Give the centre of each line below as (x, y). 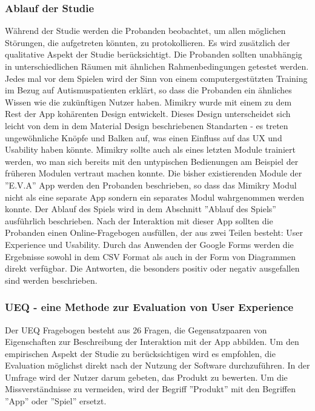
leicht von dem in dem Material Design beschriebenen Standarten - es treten (147, 125)
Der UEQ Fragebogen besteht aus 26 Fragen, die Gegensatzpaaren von (136, 329)
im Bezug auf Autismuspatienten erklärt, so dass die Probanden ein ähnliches (148, 90)
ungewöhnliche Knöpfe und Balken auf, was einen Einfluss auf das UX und (144, 137)
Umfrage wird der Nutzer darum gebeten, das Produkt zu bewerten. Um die (146, 377)
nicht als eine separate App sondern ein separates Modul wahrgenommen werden (155, 197)
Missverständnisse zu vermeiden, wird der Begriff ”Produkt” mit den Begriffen (150, 389)
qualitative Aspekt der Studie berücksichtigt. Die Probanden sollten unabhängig (154, 54)
